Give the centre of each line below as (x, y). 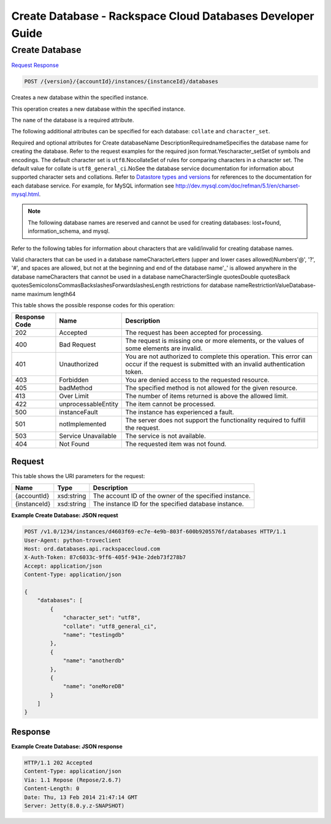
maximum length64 (51, 294)
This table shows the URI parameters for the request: (78, 476)
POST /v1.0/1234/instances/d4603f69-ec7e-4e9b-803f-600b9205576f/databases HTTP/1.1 (155, 532)
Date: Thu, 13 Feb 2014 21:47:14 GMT (81, 797)
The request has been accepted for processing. (194, 333)
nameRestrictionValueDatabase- (275, 285)
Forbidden (74, 380)
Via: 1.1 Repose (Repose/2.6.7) (73, 780)
